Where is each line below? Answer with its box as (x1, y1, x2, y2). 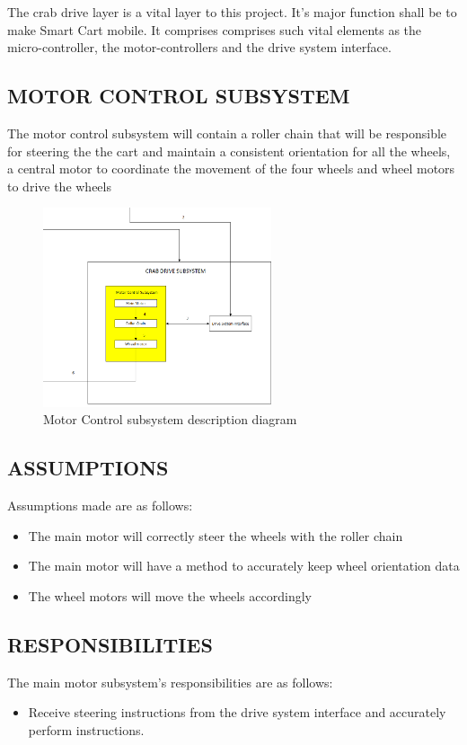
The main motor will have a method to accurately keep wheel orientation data (28, 556, 460, 575)
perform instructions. (28, 720, 145, 739)
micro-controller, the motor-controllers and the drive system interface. (7, 38, 392, 57)
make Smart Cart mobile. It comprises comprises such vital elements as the (7, 20, 422, 39)
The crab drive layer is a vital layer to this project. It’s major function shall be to (7, 3, 457, 21)
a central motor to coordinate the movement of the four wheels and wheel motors (7, 159, 455, 178)
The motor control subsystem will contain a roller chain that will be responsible (7, 123, 447, 142)
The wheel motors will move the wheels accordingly (28, 586, 312, 605)
